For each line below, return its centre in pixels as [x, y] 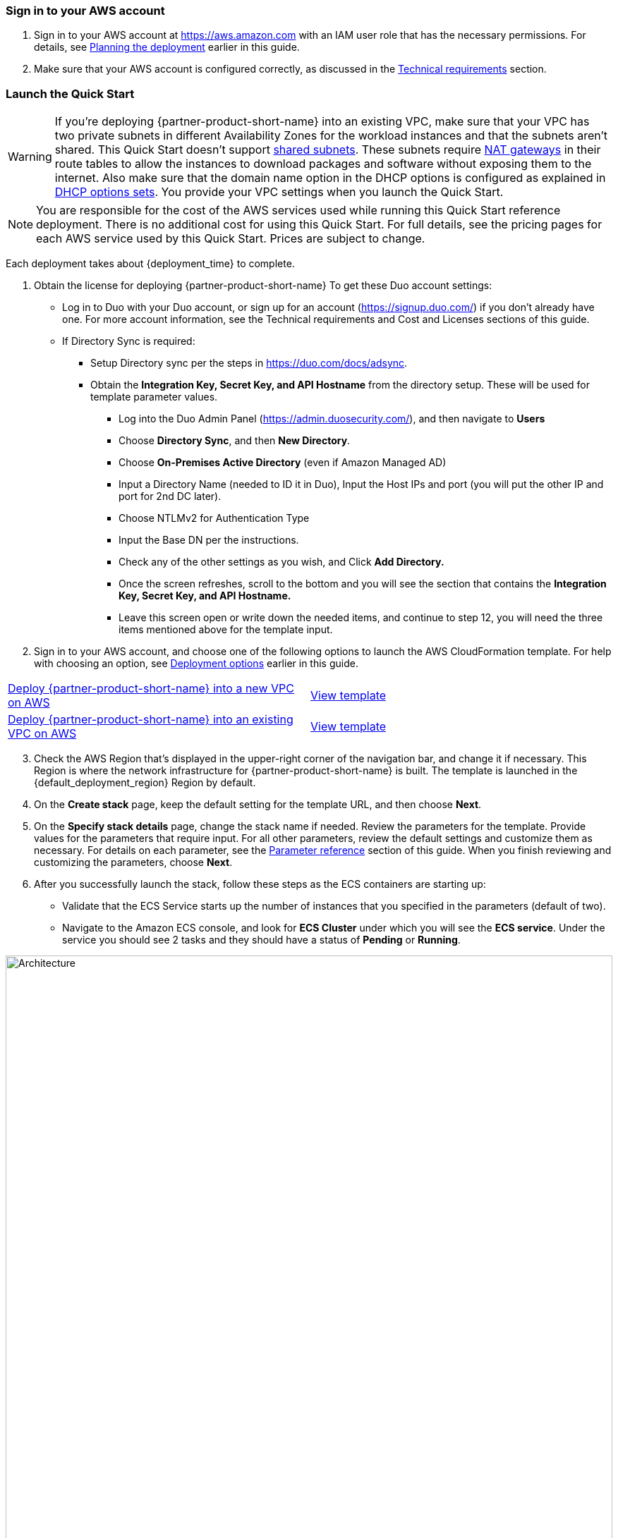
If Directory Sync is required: [129, 341]
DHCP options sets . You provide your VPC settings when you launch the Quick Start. [279, 192]
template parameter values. [154, 397]
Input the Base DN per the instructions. [209, 540]
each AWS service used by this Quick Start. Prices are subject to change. [231, 239]
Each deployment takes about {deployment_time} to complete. [150, 264]
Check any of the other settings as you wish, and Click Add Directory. [281, 562]
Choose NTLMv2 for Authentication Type [214, 518]
